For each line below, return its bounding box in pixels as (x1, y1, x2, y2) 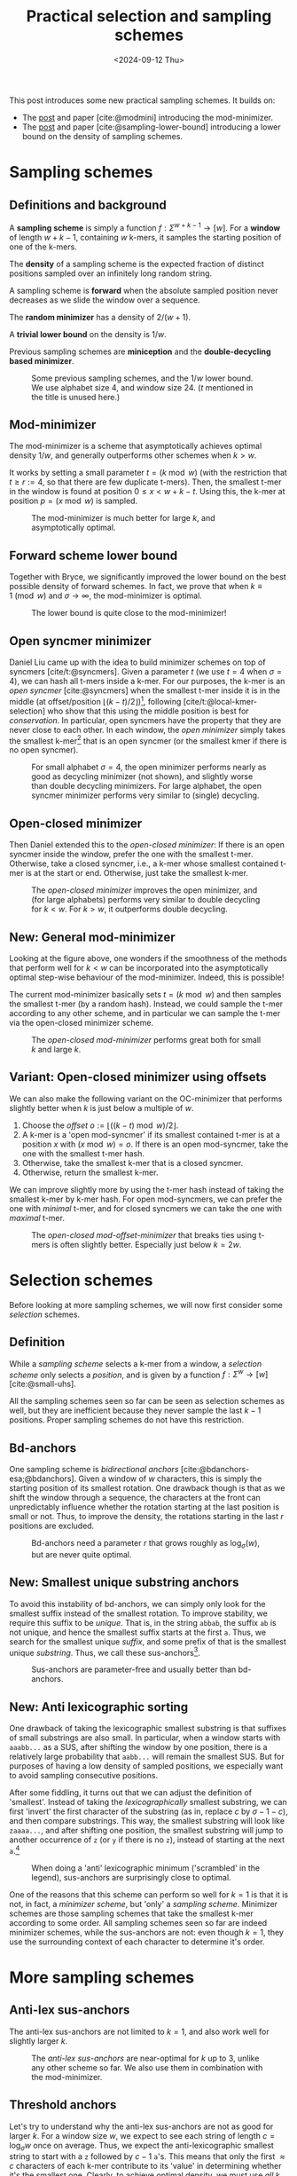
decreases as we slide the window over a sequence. (9, 295, 201, 305)
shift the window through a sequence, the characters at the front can (9, 1493, 262, 1502)
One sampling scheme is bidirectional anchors (9, 1464, 179, 1474)
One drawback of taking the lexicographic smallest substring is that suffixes (9, 1723, 286, 1734)
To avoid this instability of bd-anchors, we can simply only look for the (9, 1598, 266, 1609)
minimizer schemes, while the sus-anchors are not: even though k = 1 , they (9, 1927, 284, 1937)
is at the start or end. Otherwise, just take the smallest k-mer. (25, 868, 248, 879)
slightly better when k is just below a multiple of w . (9, 1102, 194, 1113)
